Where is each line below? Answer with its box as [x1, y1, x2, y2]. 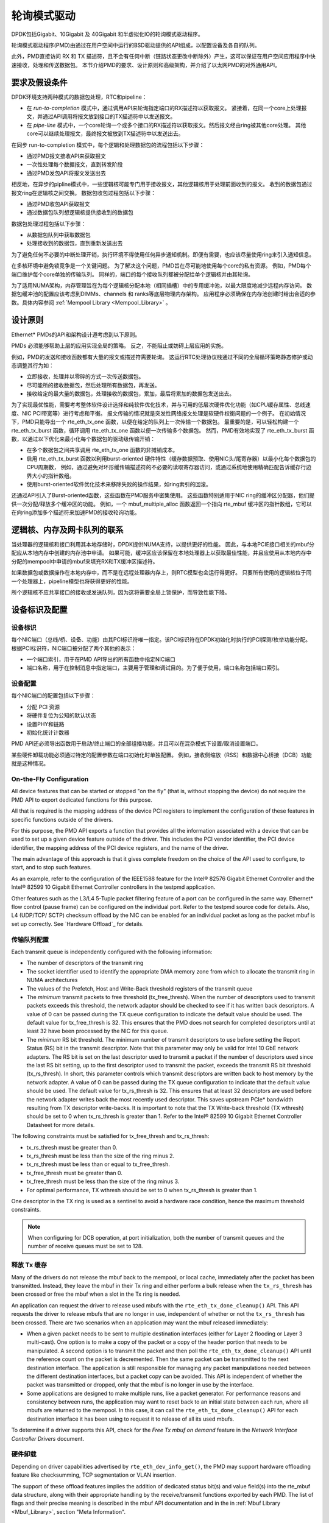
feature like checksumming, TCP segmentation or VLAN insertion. [11, 1471, 177, 1479]
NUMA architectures [26, 977, 78, 984]
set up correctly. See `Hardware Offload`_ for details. [11, 920, 144, 927]
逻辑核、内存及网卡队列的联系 [11, 525, 124, 535]
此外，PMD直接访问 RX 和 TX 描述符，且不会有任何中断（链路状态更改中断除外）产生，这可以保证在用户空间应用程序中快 [11, 52, 316, 60]
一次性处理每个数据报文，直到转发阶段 [26, 161, 123, 168]
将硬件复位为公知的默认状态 [26, 712, 96, 719]
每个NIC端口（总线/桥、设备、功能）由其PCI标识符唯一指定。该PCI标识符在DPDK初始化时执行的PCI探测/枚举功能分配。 [11, 636, 311, 643]
